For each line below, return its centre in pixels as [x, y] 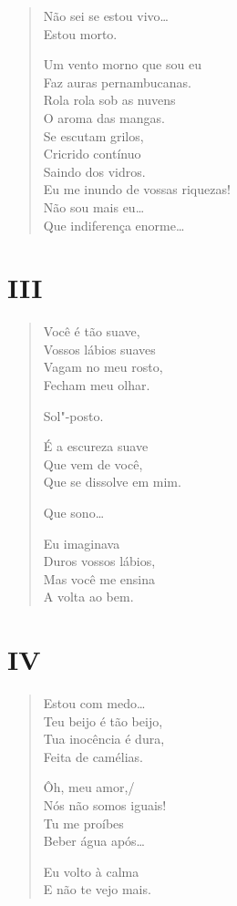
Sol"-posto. [73, 415]
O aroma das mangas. [104, 117]
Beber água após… [94, 841]
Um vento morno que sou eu [122, 64]
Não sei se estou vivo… [106, 15]
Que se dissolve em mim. [112, 482]
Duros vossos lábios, [99, 561]
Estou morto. [80, 33]
